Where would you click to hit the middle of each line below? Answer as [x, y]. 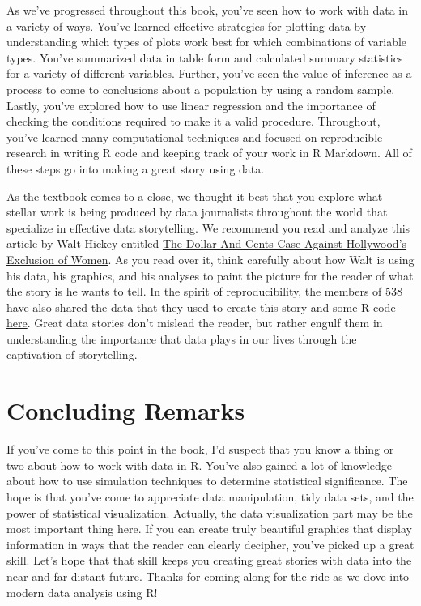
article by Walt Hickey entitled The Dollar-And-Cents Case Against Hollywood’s [207, 243]
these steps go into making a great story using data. [136, 168]
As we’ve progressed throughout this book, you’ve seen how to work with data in [207, 10]
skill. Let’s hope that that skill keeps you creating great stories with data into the [209, 560]
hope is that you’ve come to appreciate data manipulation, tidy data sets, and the [210, 496]
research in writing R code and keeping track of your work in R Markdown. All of [209, 153]
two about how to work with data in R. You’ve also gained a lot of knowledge [199, 465]
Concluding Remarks [126, 410]
